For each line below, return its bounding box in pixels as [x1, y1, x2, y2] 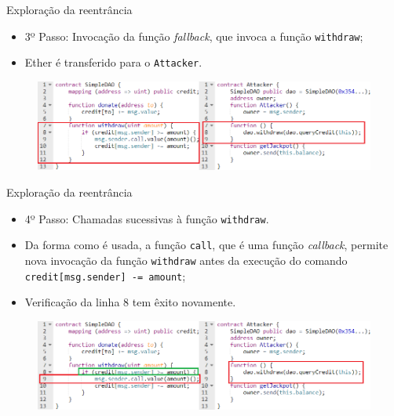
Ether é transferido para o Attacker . [24, 54, 202, 71]
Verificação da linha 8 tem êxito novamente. [24, 294, 236, 310]
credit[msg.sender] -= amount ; [24, 267, 186, 284]
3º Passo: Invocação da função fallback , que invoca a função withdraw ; [24, 27, 363, 44]
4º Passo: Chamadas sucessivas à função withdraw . [24, 210, 269, 226]
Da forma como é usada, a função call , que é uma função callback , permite [24, 237, 389, 253]
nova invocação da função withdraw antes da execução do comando [24, 251, 348, 268]
